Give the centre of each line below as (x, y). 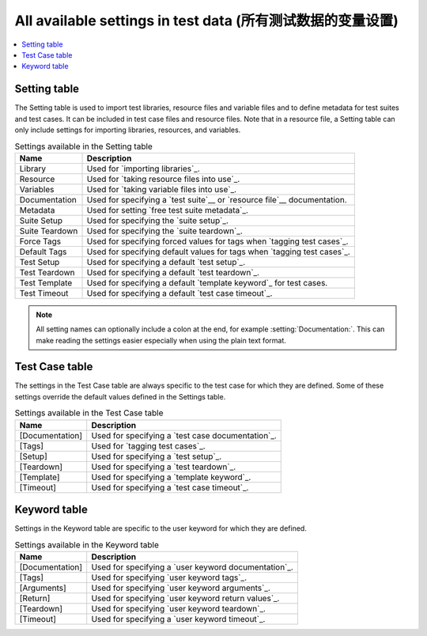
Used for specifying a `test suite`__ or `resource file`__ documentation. (217, 199)
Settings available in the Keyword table (87, 544)
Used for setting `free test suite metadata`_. (168, 210)
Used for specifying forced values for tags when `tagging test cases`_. (217, 241)
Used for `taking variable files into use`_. (162, 189)
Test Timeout (44, 293)
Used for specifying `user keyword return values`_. (185, 598)
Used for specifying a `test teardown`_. (164, 467)
